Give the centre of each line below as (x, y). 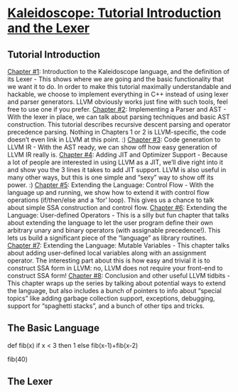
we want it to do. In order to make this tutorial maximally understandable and (119, 86)
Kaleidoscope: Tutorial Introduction (114, 13)
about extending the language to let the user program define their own (110, 223)
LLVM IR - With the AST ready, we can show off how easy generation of (113, 147)
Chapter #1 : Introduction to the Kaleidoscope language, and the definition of (118, 71)
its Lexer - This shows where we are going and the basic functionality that (115, 79)
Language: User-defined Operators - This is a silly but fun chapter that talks (118, 215)
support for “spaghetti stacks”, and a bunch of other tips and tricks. (106, 306)
